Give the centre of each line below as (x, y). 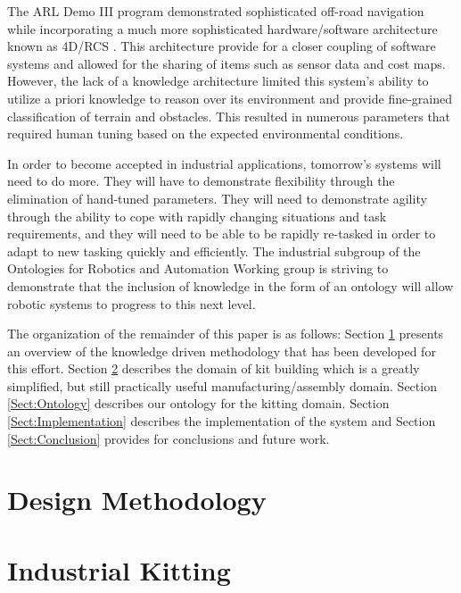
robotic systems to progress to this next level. (132, 303)
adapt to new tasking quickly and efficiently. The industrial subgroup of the (214, 251)
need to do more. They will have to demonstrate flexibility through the (201, 181)
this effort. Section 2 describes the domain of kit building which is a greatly (214, 368)
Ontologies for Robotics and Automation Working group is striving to (198, 268)
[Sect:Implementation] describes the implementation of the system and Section (222, 421)
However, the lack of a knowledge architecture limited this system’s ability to (218, 81)
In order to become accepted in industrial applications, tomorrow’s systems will (224, 163)
